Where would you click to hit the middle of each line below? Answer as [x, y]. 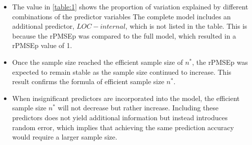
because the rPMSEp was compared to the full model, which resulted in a [124, 35]
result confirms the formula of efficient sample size [88, 81]
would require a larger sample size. [65, 137]
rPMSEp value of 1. [42, 45]
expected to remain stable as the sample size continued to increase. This [122, 72]
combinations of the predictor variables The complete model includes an [122, 16]
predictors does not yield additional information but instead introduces [120, 117]
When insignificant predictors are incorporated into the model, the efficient [126, 98]
